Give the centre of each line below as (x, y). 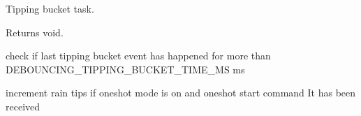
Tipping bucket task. (50, 8)
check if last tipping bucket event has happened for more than (138, 56)
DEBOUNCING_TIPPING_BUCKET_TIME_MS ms (125, 69)
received (23, 106)
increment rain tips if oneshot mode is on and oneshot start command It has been (181, 93)
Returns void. (35, 32)
